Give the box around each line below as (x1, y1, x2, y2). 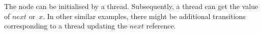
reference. (146, 20, 176, 31)
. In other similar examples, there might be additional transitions (43, 10, 246, 21)
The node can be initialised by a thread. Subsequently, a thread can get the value (4, 1, 258, 11)
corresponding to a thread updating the (4, 20, 128, 31)
